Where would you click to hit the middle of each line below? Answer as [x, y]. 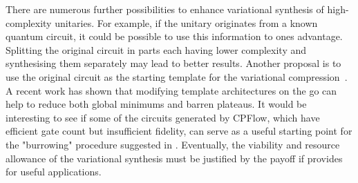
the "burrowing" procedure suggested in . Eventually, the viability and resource [173, 144]
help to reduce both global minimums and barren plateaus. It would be [156, 104]
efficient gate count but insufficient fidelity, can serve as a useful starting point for [179, 131]
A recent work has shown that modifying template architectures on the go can [171, 90]
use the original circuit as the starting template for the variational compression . [177, 76]
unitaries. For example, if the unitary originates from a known [186, 22]
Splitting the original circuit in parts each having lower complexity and [156, 49]
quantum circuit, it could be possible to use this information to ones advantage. [174, 36]
